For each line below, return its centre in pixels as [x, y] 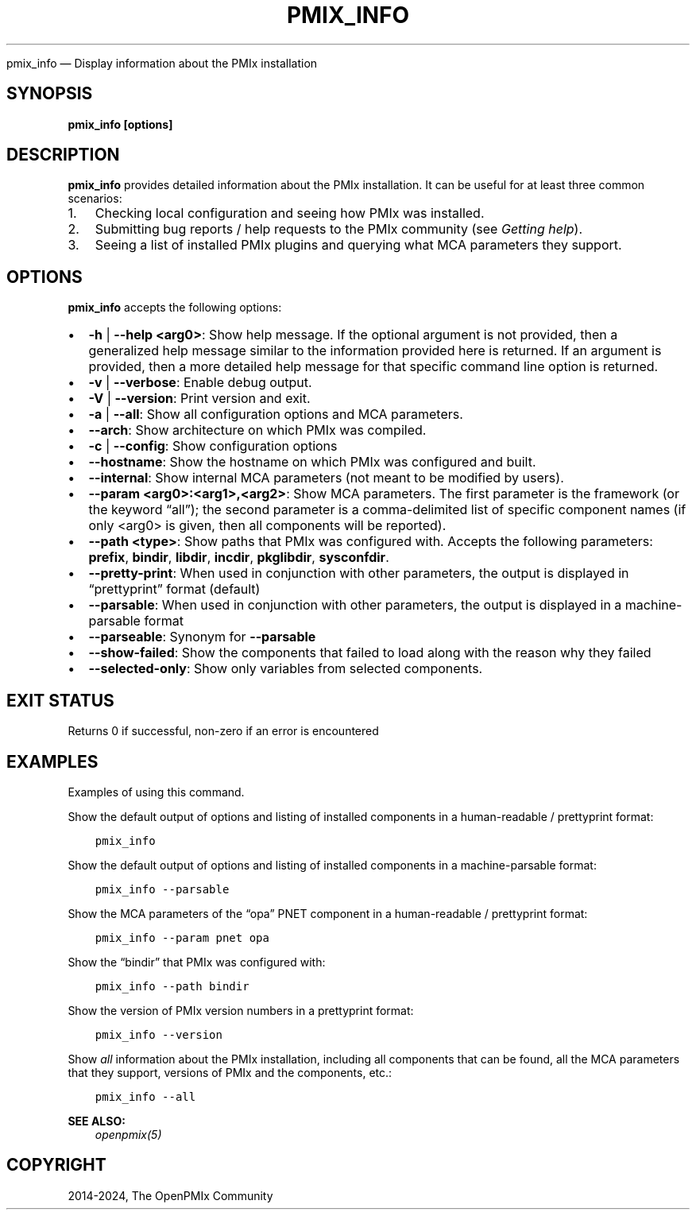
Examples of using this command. [156, 792]
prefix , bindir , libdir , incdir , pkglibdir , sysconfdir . [239, 558]
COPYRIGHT [56, 1165]
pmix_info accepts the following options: [175, 308]
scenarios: [95, 199]
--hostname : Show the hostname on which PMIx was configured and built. [312, 462]
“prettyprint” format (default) [174, 589]
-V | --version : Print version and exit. [199, 399]
